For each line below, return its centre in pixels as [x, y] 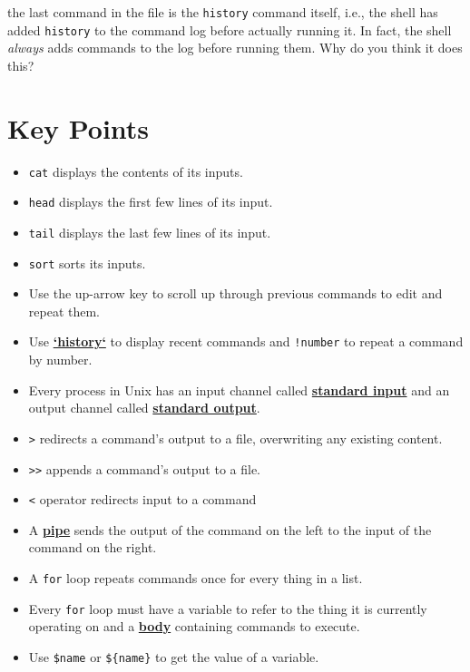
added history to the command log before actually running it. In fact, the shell [230, 29]
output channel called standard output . [144, 408]
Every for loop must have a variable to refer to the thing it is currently [228, 608]
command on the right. [93, 547]
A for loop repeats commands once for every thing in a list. [196, 578]
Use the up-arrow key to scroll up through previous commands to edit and [235, 293]
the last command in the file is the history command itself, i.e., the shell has [223, 12]
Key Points [78, 127]
